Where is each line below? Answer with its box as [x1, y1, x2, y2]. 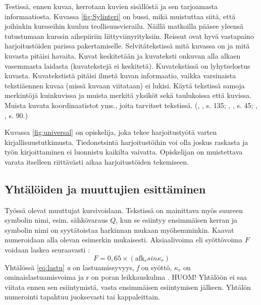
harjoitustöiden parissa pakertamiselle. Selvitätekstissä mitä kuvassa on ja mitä [5, 40, 250, 51]
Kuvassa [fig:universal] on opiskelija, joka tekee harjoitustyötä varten [5, 127, 217, 137]
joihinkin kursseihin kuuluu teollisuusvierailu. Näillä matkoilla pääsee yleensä [5, 21, 244, 31]
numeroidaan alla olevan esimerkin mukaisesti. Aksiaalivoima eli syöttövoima [5, 234, 243, 245]
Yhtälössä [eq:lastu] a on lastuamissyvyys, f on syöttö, [5, 262, 172, 272]
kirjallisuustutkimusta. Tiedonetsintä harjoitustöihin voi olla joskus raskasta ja [5, 136, 248, 147]
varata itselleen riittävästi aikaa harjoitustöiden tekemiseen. [5, 156, 189, 167]
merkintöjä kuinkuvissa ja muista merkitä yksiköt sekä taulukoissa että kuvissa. [5, 90, 251, 100]
